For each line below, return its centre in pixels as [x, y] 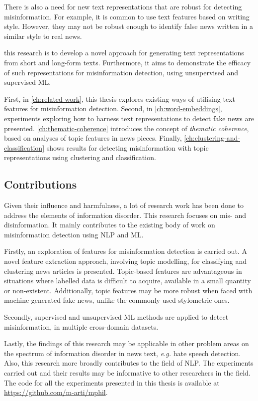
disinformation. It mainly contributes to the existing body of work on [110, 225]
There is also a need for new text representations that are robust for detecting [123, 6]
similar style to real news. [43, 36]
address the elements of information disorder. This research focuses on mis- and [125, 215]
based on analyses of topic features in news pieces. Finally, [93, 138]
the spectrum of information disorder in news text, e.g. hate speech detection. [123, 353]
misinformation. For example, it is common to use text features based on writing [127, 16]
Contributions [41, 184]
